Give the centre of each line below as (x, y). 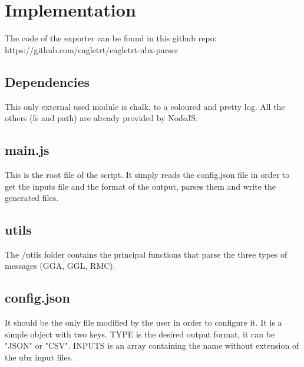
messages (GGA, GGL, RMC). (60, 266)
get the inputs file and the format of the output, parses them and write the (141, 186)
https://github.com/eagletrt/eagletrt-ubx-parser (92, 49)
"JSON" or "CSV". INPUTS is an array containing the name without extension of (152, 345)
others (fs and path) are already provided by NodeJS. (101, 118)
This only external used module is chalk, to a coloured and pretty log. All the (145, 106)
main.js (27, 150)
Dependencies (47, 81)
